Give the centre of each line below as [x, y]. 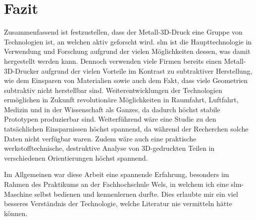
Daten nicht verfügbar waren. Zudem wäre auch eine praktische [100, 138]
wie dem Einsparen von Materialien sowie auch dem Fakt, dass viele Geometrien [126, 80]
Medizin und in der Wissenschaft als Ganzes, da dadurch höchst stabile [112, 109]
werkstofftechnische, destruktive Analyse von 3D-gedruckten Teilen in [109, 148]
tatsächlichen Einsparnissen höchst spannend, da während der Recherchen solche [126, 129]
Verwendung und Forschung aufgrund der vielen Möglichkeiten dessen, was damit [127, 51]
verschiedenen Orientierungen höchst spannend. [76, 157]
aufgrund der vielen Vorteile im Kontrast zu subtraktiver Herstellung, [147, 70]
